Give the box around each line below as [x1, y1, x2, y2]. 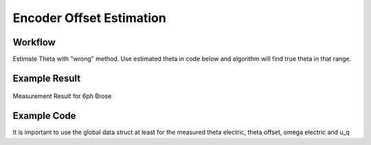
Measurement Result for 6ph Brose [12, 92, 112, 100]
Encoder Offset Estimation [12, 10, 166, 25]
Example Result [12, 72, 81, 84]
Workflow [12, 36, 56, 48]
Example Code [12, 110, 76, 122]
